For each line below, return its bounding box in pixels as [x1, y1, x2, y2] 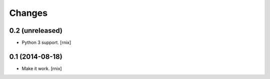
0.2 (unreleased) [9, 26, 62, 35]
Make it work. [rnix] [21, 65, 62, 72]
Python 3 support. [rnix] [21, 40, 71, 46]
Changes [9, 7, 47, 18]
